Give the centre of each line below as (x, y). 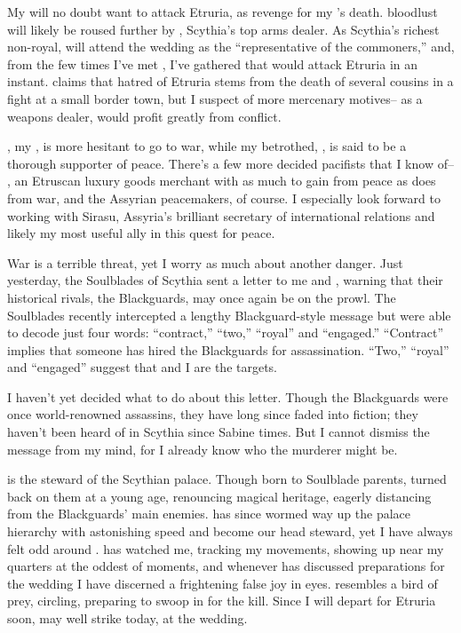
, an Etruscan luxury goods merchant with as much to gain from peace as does (222, 181)
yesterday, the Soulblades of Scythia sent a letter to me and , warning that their (225, 280)
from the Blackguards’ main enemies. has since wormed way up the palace (209, 514)
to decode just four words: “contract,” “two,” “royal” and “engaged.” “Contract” (226, 332)
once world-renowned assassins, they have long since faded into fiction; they (213, 414)
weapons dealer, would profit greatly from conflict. (144, 116)
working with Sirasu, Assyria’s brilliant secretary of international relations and (221, 215)
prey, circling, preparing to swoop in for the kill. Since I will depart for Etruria (222, 601)
